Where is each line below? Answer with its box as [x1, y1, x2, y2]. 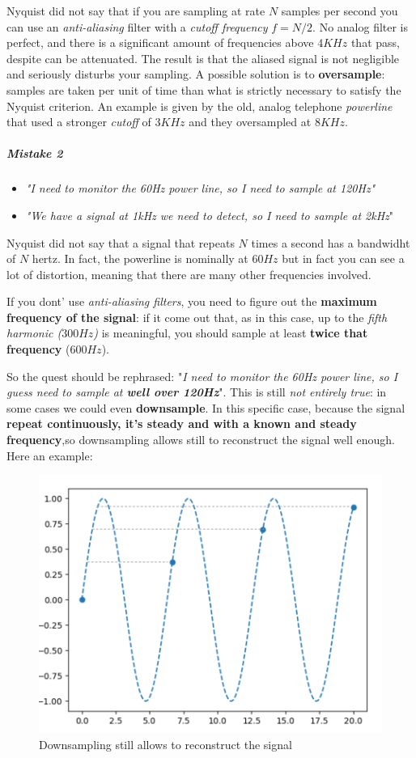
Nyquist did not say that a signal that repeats [6, 234, 235, 251]
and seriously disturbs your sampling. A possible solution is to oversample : [6, 66, 385, 83]
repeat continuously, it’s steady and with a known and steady [6, 415, 357, 432]
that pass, [350, 34, 400, 51]
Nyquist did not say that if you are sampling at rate [6, 2, 265, 19]
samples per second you [281, 2, 398, 19]
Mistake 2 [6, 145, 63, 162]
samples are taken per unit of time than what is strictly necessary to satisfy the [6, 81, 401, 98]
